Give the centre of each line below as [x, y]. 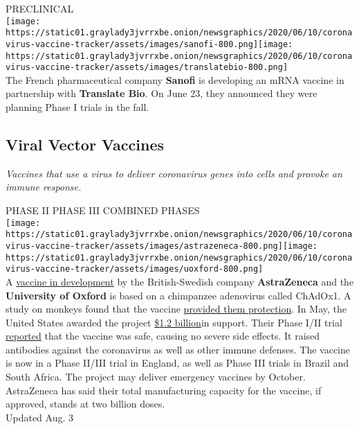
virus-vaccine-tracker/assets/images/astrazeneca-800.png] [144, 246]
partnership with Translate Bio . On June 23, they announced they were [162, 93]
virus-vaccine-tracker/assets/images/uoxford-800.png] [135, 269]
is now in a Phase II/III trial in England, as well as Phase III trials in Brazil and [177, 363]
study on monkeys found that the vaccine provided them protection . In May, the [176, 309]
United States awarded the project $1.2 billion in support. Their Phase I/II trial [174, 322]
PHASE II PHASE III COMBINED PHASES [103, 210]
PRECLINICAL [40, 8]
